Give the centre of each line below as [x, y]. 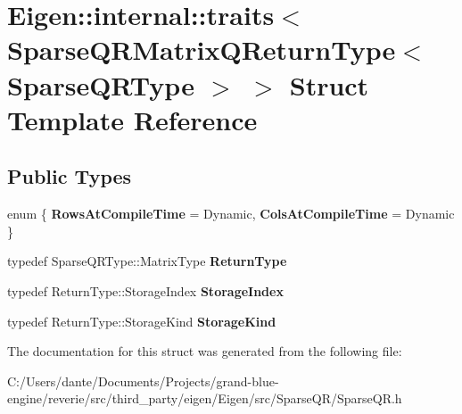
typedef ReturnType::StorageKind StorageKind [142, 321]
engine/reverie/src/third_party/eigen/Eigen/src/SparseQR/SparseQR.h [205, 398]
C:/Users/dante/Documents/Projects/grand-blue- [143, 381]
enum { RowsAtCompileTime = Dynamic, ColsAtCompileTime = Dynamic [231, 214]
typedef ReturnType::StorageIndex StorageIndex [145, 290]
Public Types [70, 176]
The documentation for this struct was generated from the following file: [205, 351]
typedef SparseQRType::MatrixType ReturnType [147, 261]
